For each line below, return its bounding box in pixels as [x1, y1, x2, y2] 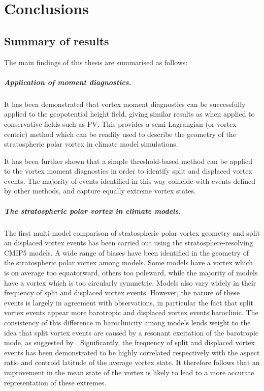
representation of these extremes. [4, 377, 107, 387]
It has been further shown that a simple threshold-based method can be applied [4, 155, 252, 166]
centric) [4, 128, 28, 139]
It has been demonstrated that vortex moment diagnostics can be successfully [4, 98, 246, 109]
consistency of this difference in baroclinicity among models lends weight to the [4, 317, 251, 327]
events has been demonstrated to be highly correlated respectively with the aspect [4, 347, 260, 357]
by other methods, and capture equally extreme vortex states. [4, 185, 196, 196]
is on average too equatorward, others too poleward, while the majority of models [4, 267, 258, 278]
